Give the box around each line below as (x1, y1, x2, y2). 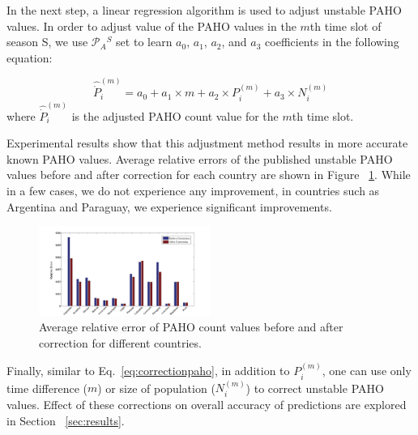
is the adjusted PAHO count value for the (71, 107, 279, 124)
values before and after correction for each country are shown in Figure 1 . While (6, 166, 411, 183)
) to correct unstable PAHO (245, 379, 384, 396)
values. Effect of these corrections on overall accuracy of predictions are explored (6, 395, 407, 412)
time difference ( (6, 379, 87, 396)
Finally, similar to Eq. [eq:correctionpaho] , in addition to (6, 362, 290, 379)
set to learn (116, 33, 173, 50)
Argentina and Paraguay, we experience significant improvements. (6, 198, 332, 215)
